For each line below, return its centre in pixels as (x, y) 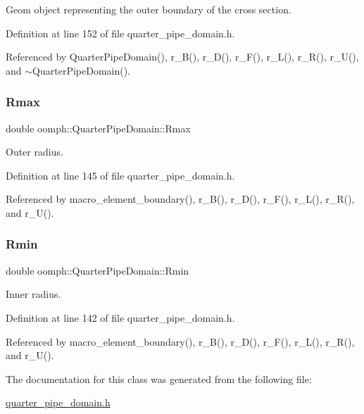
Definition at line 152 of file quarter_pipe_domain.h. (120, 33)
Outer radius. (34, 152)
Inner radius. (33, 294)
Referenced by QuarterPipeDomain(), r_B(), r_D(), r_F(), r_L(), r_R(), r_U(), (182, 57)
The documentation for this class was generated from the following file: (159, 378)
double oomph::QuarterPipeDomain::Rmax (98, 128)
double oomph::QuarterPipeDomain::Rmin (98, 270)
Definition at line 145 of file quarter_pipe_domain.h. (120, 175)
